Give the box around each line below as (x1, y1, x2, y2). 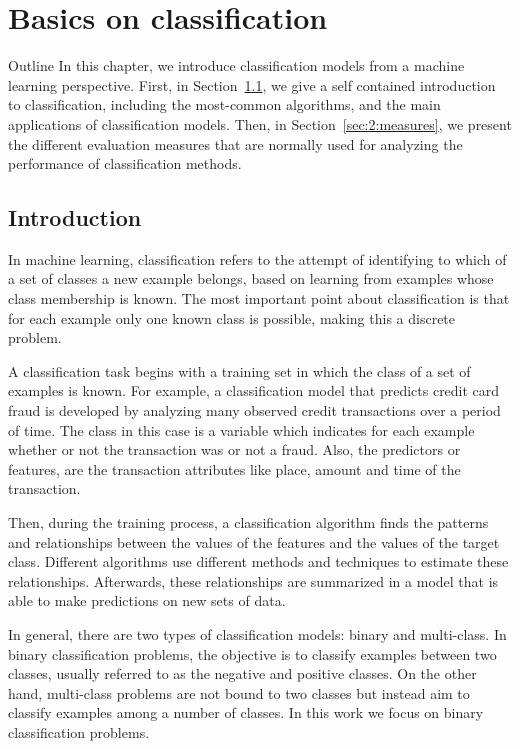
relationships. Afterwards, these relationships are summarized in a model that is (8, 570, 499, 591)
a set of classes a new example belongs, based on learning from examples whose (8, 268, 494, 289)
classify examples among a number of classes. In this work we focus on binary (8, 702, 484, 723)
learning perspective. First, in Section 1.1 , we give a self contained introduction (8, 74, 496, 95)
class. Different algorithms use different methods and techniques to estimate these (8, 551, 509, 572)
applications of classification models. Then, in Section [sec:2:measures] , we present (8, 113, 512, 134)
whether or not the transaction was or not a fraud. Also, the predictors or (8, 439, 461, 460)
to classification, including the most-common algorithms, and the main (8, 94, 441, 115)
